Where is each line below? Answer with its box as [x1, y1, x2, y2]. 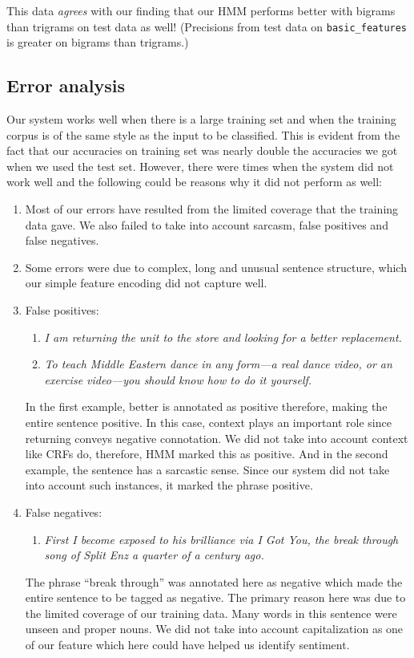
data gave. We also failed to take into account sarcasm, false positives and [25, 216, 388, 233]
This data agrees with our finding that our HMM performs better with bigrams [6, 2, 396, 18]
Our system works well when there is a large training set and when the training [6, 111, 396, 128]
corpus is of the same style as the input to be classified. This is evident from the [6, 126, 400, 143]
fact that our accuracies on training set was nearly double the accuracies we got [6, 142, 398, 159]
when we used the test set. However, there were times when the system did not [6, 157, 394, 174]
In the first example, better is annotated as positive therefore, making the [25, 398, 388, 415]
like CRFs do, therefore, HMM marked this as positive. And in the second [25, 445, 388, 462]
